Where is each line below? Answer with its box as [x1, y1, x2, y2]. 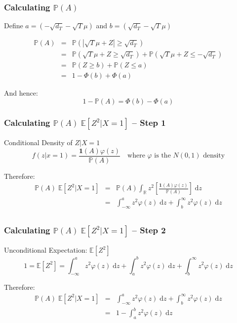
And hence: [4, 88, 38, 98]
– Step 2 [132, 223, 166, 236]
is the [154, 152, 171, 160]
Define [4, 20, 23, 31]
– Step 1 [132, 116, 166, 128]
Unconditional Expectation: [4, 245, 87, 255]
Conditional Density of [4, 137, 73, 148]
